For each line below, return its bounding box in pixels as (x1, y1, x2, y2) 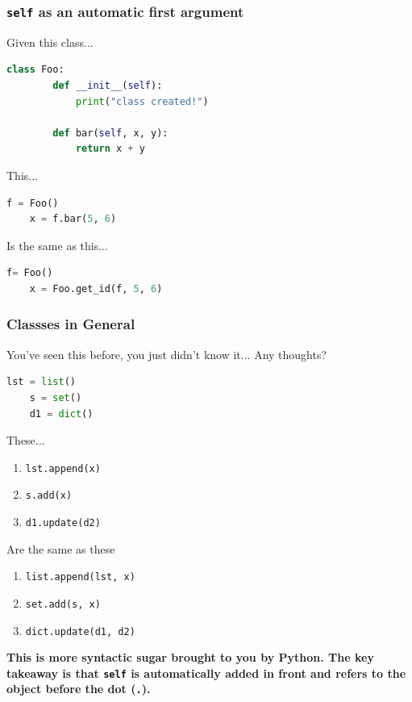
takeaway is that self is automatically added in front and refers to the (6, 664, 406, 681)
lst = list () (6, 376, 76, 388)
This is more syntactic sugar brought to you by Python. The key (6, 649, 374, 666)
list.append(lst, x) (25, 571, 135, 583)
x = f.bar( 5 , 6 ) (29, 213, 117, 225)
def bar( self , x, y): (52, 127, 169, 139)
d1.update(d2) (25, 517, 101, 529)
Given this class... (6, 33, 94, 50)
